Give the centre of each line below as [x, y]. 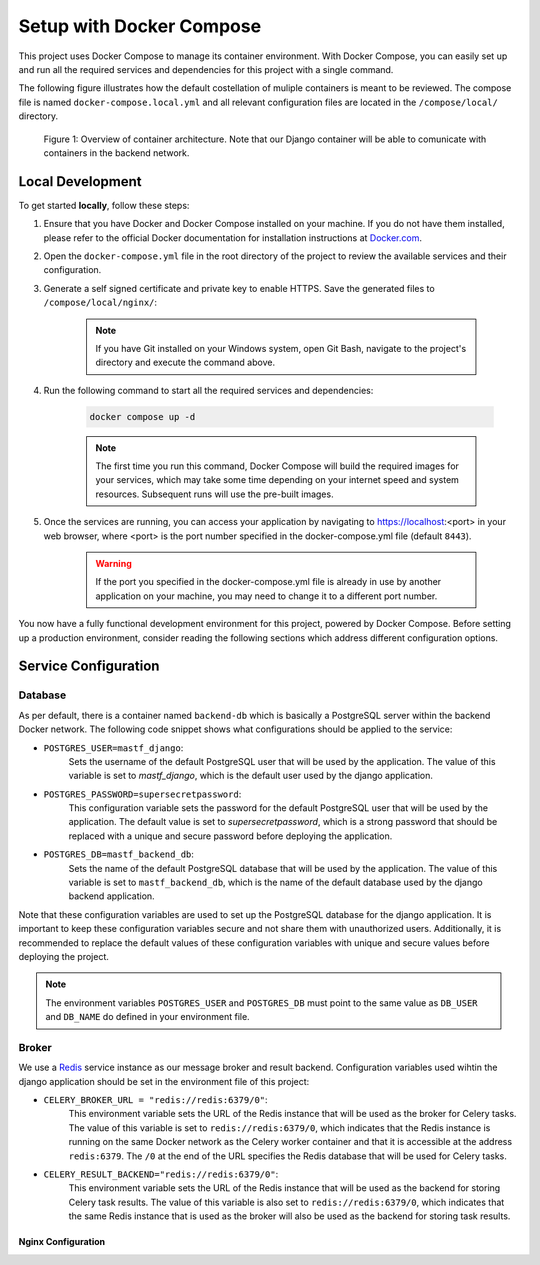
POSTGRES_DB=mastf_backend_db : [119, 854]
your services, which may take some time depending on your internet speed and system [277, 480]
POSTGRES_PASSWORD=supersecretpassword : [142, 794]
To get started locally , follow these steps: [104, 205]
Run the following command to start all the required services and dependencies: [208, 390]
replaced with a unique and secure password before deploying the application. [230, 836]
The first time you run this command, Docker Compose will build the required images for [277, 466]
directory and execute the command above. [185, 362]
